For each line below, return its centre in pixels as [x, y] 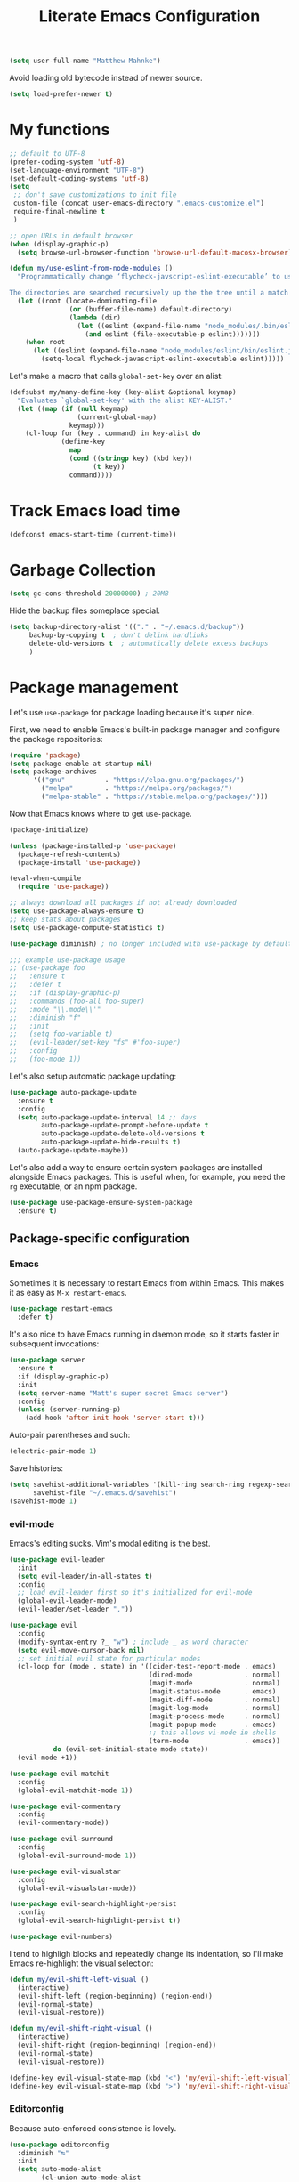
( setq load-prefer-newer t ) [61, 94]
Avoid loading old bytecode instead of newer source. [106, 78]
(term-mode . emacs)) [214, 1742]
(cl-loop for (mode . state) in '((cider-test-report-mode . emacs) [147, 1667]
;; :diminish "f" [45, 1018]
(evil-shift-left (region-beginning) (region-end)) [115, 1996]
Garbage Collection [82, 570]
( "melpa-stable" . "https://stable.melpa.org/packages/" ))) [155, 797]
